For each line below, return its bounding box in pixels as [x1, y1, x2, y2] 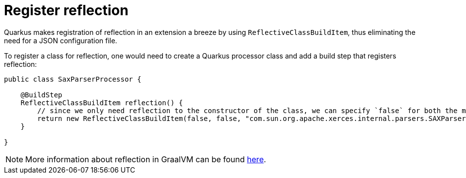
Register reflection [4, 2, 129, 19]
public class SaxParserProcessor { [4, 75, 142, 83]
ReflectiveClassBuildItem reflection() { [20, 98, 183, 107]
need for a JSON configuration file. [4, 36, 117, 45]
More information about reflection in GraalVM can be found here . [25, 154, 266, 164]
